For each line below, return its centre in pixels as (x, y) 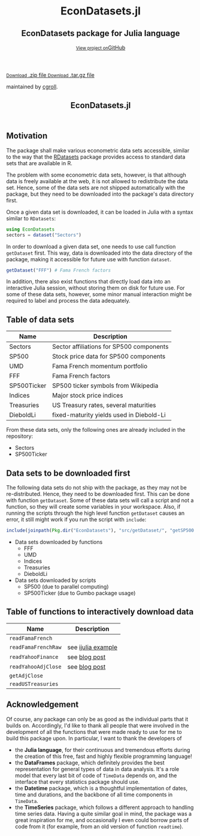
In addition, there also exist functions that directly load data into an (88, 282)
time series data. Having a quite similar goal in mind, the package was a (103, 813)
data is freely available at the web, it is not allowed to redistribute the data (97, 181)
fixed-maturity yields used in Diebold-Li (109, 415)
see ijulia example (93, 647)
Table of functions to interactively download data (100, 612)
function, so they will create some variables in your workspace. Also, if (93, 507)
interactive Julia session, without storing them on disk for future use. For (96, 288)
